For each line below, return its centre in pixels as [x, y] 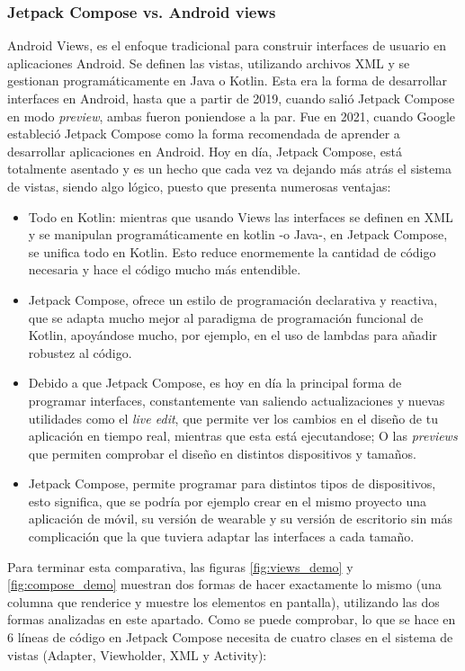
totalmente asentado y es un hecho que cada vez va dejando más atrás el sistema [229, 169]
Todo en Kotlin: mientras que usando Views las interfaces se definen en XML [241, 216]
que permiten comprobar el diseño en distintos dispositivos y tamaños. [222, 453]
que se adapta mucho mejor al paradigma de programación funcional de [226, 317]
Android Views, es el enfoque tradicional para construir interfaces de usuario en [227, 45]
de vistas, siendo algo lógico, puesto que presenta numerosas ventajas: [199, 186]
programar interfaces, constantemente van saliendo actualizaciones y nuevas [237, 400]
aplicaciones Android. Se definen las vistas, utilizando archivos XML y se [209, 63]
